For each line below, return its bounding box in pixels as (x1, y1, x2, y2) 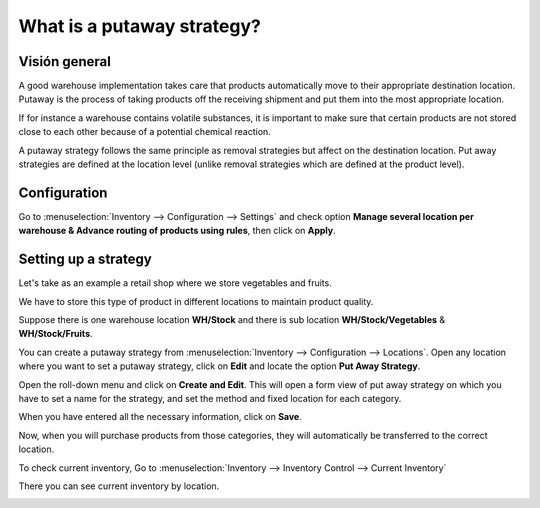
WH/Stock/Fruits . (18, 328, 94, 340)
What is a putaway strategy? (18, 15, 262, 37)
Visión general (18, 53, 112, 70)
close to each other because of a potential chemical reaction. (18, 126, 272, 138)
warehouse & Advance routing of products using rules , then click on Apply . (18, 225, 337, 237)
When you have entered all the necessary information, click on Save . (18, 411, 302, 423)
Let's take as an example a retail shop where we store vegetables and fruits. (18, 277, 332, 289)
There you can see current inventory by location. (18, 480, 220, 492)
